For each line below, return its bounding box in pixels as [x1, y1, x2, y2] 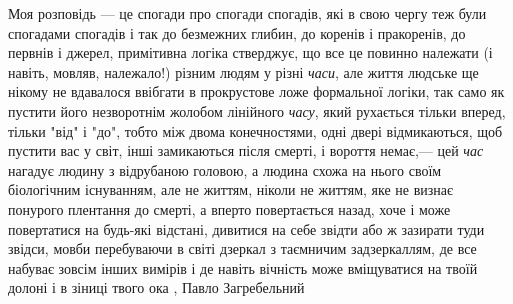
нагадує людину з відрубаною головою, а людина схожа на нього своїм [8, 159, 442, 180]
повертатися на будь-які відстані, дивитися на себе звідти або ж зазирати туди [8, 218, 485, 239]
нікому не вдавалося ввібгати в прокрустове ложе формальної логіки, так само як [8, 81, 505, 102]
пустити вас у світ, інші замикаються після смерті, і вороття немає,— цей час [8, 140, 484, 161]
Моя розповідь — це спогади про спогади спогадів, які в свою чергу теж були [8, 3, 487, 23]
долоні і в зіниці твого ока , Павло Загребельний [8, 277, 305, 298]
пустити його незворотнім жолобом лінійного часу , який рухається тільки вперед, [8, 100, 506, 121]
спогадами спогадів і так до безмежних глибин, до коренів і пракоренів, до [8, 22, 466, 43]
